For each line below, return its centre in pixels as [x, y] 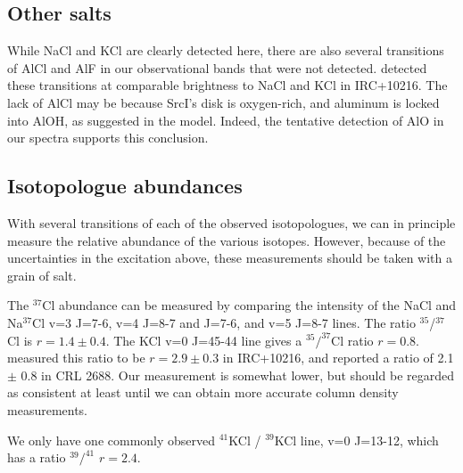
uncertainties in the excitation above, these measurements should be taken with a [230, 258]
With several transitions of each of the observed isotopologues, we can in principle [231, 222]
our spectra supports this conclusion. [108, 138]
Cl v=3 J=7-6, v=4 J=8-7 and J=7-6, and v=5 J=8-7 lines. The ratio [224, 322]
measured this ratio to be [76, 358]
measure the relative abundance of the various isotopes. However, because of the [227, 240]
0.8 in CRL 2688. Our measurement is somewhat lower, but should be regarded [237, 375]
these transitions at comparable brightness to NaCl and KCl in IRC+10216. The [227, 85]
